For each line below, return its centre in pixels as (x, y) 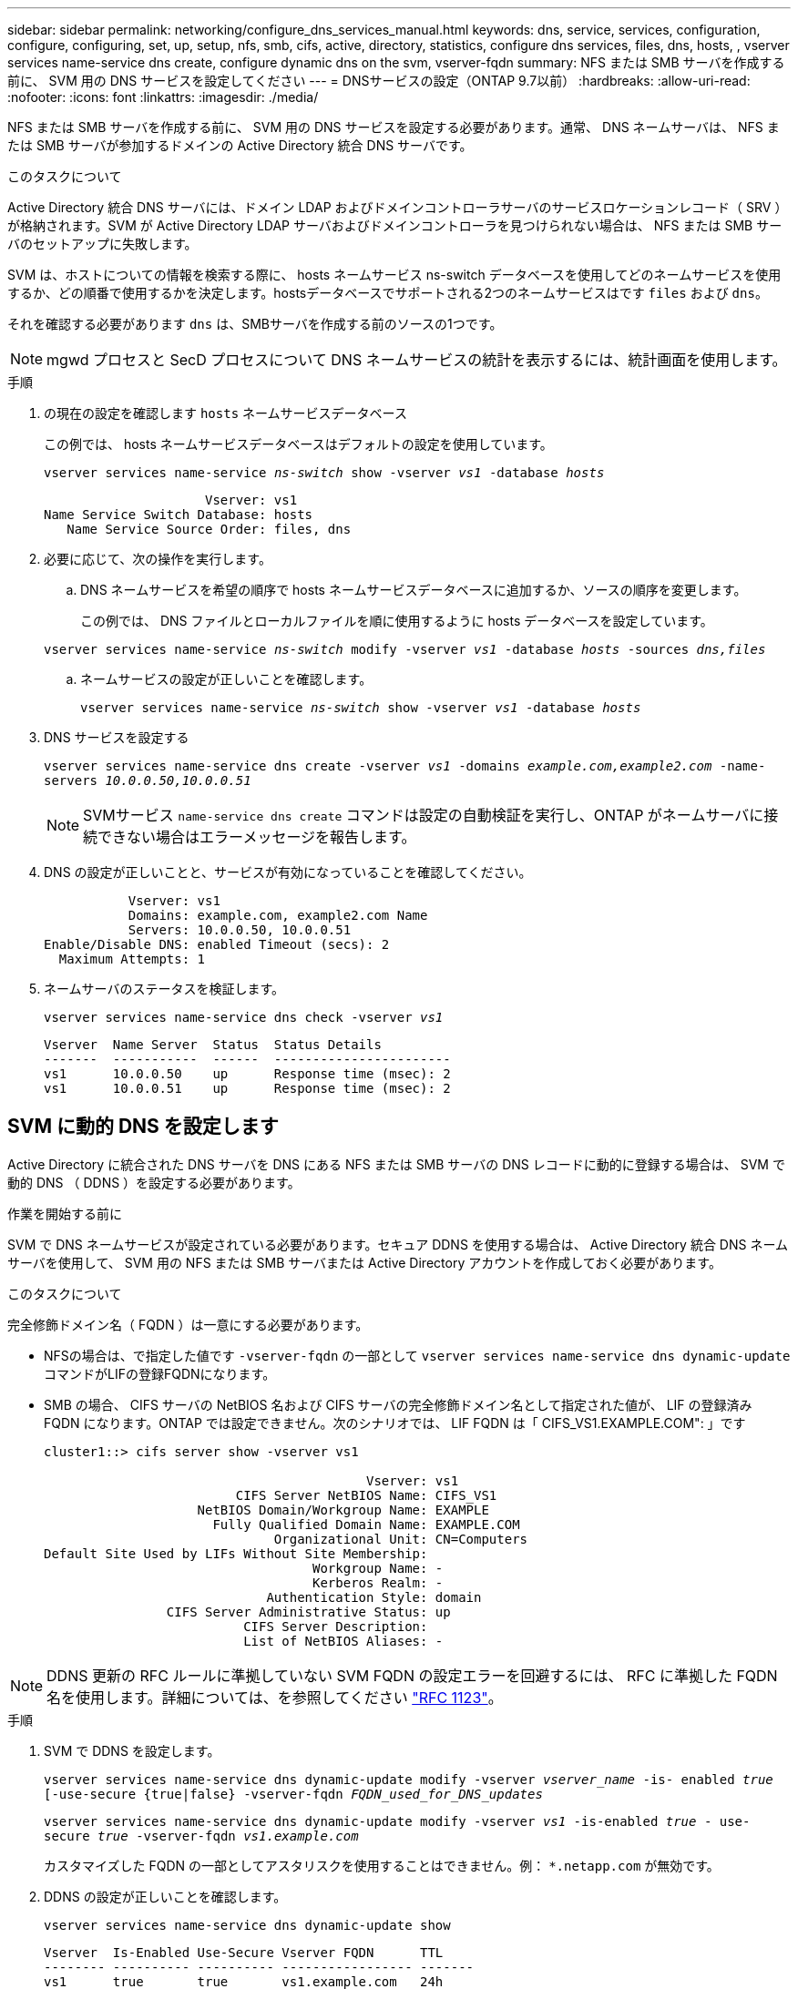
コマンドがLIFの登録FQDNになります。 (160, 1373)
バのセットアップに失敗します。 (102, 244)
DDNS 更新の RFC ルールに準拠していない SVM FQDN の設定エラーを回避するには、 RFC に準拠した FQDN (412, 1675)
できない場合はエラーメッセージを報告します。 (257, 837)
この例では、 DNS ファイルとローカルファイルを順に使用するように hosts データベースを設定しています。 (397, 621)
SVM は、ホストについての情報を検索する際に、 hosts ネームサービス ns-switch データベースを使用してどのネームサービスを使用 (394, 275)
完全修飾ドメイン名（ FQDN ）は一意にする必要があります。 (188, 1324)
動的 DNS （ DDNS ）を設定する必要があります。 (154, 1182)
